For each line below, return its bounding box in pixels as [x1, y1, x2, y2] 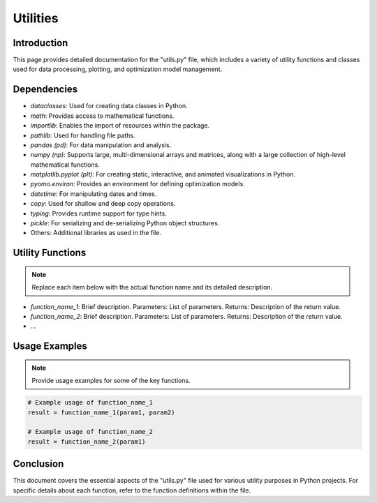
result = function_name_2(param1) [27, 437, 146, 446]
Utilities [13, 10, 59, 26]
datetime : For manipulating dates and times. [30, 189, 157, 198]
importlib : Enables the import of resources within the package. [30, 121, 210, 130]
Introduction [13, 37, 68, 49]
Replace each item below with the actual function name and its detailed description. [31, 283, 273, 292]
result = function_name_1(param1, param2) [27, 408, 175, 416]
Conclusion [13, 458, 64, 470]
